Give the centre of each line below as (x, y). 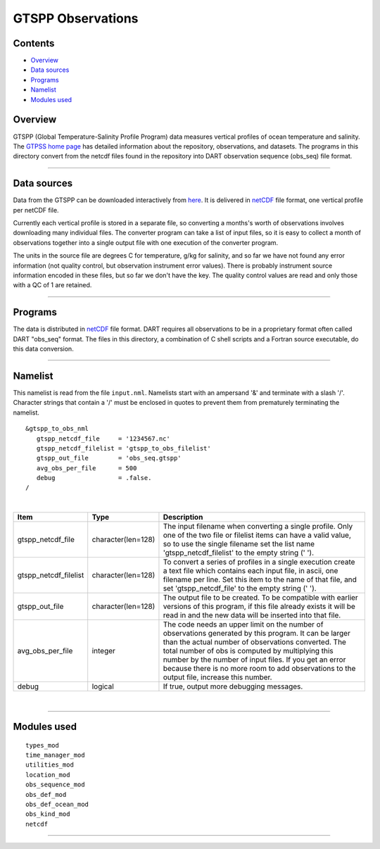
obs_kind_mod (48, 814)
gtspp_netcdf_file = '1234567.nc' (103, 439)
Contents (34, 43)
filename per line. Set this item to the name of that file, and (260, 579)
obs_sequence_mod (55, 785)
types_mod (42, 745)
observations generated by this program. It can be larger (257, 634)
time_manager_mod (55, 755)
